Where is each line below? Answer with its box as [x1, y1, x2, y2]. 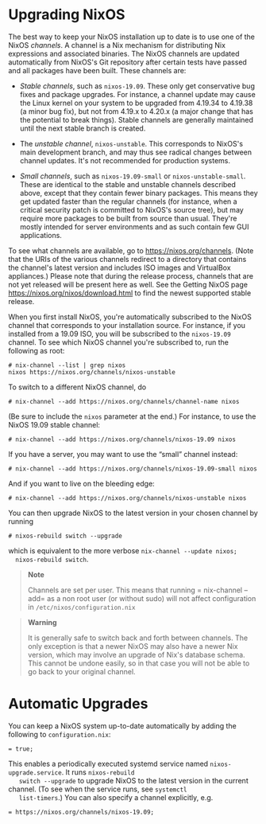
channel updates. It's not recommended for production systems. [19, 155, 231, 165]
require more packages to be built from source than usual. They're [19, 213, 237, 223]
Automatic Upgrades [8, 695, 148, 713]
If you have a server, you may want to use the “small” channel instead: [8, 449, 238, 459]
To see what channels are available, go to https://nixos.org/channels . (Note [8, 245, 254, 256]
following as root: [8, 346, 65, 355]
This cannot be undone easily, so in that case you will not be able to [27, 658, 250, 668]
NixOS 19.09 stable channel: [8, 420, 101, 429]
